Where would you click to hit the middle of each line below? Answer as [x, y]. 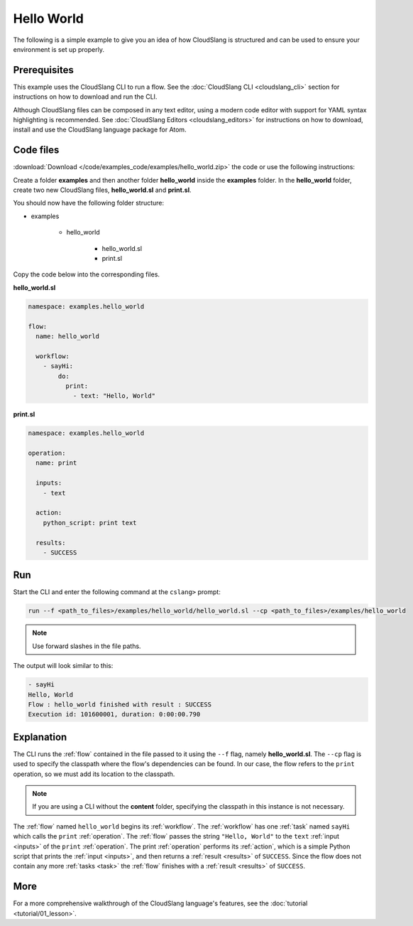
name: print [56, 463]
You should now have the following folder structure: [89, 203]
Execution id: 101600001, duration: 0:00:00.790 [114, 715]
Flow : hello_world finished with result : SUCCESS [120, 705]
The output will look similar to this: [63, 666]
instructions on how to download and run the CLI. [85, 97]
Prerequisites [43, 70]
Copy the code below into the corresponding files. [86, 274]
